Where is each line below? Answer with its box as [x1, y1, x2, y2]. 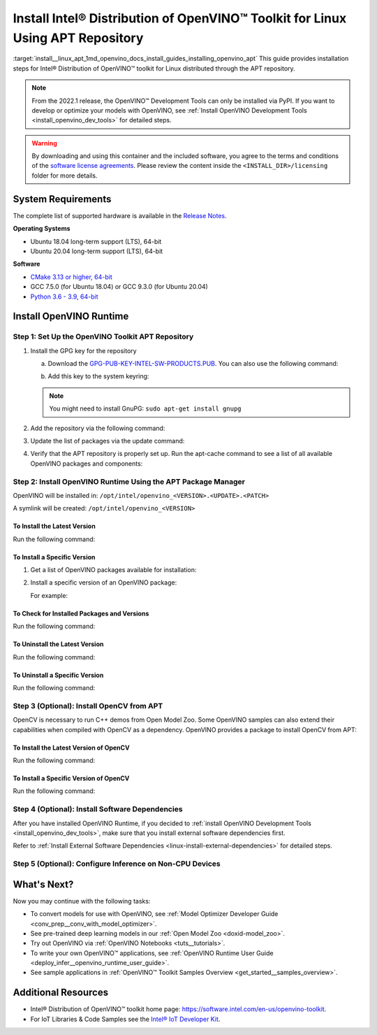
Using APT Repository [13, 30, 144, 45]
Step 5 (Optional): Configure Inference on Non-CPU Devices [13, 859, 221, 869]
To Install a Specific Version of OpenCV [13, 773, 130, 783]
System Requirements [13, 193, 112, 205]
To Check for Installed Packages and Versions [13, 609, 149, 618]
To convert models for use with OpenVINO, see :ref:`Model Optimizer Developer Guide [30, 910, 279, 918]
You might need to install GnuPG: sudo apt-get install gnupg [49, 404, 242, 413]
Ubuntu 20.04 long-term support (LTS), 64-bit [30, 247, 163, 255]
